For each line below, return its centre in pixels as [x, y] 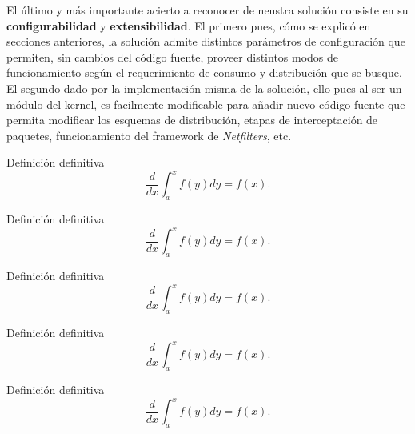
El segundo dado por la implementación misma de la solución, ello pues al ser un [204, 88]
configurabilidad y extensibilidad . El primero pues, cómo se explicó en [189, 25]
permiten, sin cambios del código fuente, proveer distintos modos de [173, 56]
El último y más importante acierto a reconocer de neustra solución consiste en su [207, 10]
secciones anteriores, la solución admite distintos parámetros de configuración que [206, 41]
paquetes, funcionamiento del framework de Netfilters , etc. [149, 135]
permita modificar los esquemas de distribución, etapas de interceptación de [192, 120]
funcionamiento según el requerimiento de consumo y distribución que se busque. [204, 72]
